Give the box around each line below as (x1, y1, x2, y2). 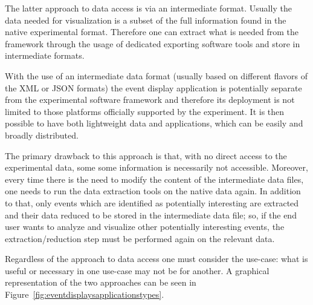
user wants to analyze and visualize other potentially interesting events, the (5, 220, 285, 233)
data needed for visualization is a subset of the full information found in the (5, 13, 286, 26)
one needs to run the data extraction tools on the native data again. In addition (5, 185, 301, 197)
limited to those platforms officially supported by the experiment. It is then (5, 105, 285, 117)
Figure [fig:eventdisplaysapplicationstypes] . (5, 288, 164, 301)
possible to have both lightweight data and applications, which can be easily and (5, 117, 303, 130)
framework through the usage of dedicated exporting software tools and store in (5, 37, 300, 50)
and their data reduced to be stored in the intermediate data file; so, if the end (5, 208, 297, 221)
